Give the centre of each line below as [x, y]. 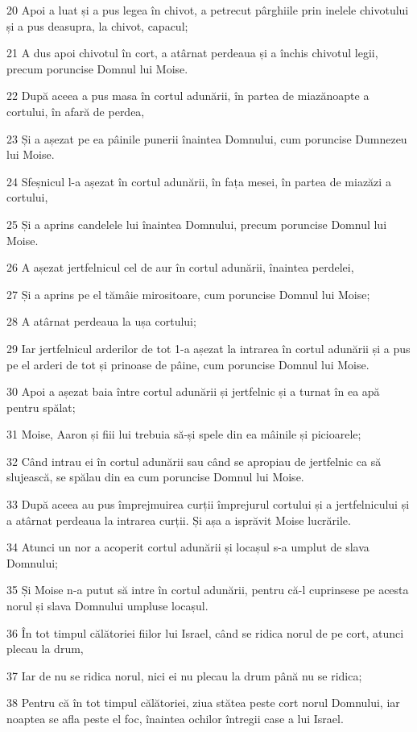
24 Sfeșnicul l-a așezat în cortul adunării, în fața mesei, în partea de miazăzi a [199, 181]
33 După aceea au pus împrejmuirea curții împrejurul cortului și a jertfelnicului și [208, 504]
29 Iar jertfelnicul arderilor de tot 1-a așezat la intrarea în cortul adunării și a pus [208, 348]
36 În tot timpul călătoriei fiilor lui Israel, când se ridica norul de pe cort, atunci [205, 632]
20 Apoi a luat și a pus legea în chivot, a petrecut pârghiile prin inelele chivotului [208, 10]
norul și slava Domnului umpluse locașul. [107, 606]
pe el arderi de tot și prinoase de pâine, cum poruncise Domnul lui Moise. [188, 364]
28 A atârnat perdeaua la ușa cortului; [101, 321]
